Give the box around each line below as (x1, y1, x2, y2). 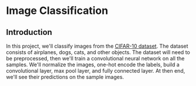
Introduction (6, 27, 53, 37)
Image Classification (6, 4, 108, 17)
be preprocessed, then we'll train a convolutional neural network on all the (6, 55, 185, 62)
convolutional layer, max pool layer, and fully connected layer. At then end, (6, 67, 185, 74)
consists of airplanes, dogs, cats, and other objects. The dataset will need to (6, 49, 190, 56)
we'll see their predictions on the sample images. (6, 74, 124, 80)
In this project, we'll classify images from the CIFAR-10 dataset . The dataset (6, 42, 188, 49)
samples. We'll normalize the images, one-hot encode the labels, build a (6, 61, 180, 68)
